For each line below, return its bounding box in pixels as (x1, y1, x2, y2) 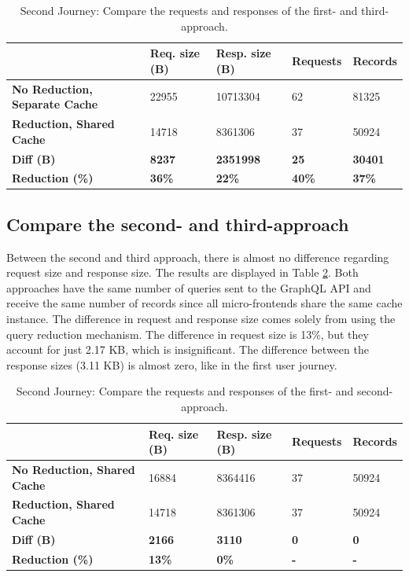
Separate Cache (12, 96, 98, 112)
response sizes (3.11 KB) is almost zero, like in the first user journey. (6, 356, 337, 373)
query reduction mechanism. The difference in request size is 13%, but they (6, 325, 369, 342)
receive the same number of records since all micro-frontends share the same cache (6, 295, 403, 311)
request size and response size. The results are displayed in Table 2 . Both (6, 264, 359, 281)
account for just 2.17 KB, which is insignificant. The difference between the (6, 341, 369, 358)
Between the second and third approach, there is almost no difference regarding (6, 248, 389, 265)
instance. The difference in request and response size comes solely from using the (6, 311, 396, 327)
